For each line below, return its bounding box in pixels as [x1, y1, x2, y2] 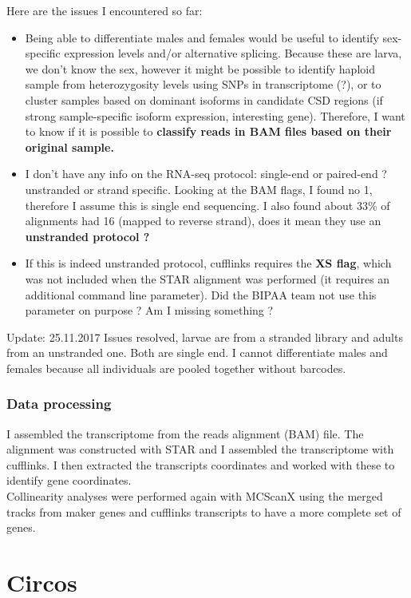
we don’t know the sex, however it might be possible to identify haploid [25, 60, 375, 77]
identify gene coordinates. [6, 472, 132, 489]
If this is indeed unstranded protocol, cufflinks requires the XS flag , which [25, 255, 392, 271]
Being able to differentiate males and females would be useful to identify [25, 29, 379, 46]
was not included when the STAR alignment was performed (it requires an [25, 270, 390, 287]
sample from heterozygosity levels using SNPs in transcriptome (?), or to [25, 76, 381, 93]
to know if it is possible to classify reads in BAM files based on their [25, 123, 392, 140]
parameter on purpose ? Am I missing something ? [25, 302, 274, 319]
